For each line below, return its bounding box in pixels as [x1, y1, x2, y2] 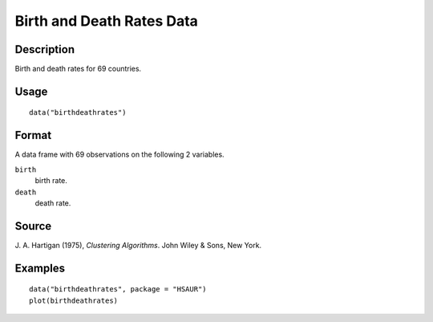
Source [14, 219, 52, 233]
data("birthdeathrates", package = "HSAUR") [29, 285, 208, 294]
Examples [14, 261, 66, 275]
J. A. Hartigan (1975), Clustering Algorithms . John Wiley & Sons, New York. [14, 240, 262, 250]
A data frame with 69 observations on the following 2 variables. [14, 149, 225, 160]
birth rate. [34, 176, 68, 185]
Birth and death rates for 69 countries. [14, 64, 142, 74]
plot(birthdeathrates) [29, 296, 119, 305]
